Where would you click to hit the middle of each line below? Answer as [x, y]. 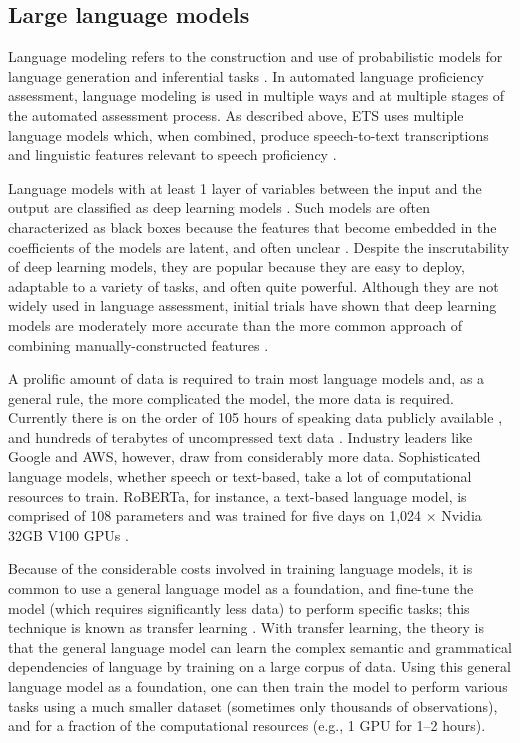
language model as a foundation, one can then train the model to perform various [258, 686]
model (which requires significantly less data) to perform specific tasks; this [239, 607]
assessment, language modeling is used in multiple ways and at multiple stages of [256, 95]
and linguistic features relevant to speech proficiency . [172, 154]
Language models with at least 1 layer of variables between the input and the [245, 187]
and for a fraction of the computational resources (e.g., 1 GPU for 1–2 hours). [247, 725]
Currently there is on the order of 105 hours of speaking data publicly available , [255, 417]
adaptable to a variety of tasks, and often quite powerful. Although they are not [253, 285]
